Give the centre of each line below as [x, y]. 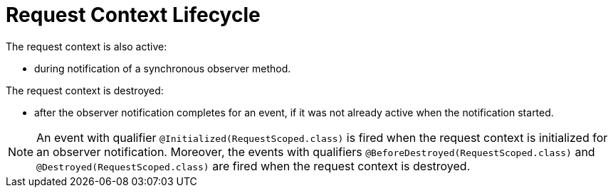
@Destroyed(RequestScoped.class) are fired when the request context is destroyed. [253, 166]
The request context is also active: [87, 46]
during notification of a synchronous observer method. [163, 68]
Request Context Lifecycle [133, 15]
